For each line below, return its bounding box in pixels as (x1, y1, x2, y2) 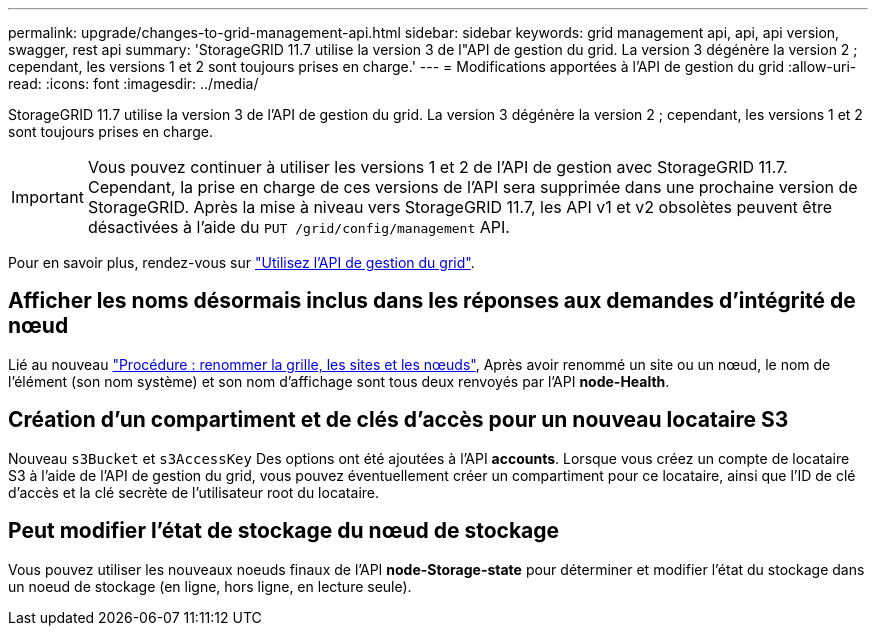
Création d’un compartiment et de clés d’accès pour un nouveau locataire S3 (8, 407, 789, 433)
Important (11, 187, 84, 207)
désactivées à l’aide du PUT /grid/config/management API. (87, 217, 510, 237)
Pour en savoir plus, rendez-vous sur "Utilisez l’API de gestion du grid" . (8, 254, 475, 271)
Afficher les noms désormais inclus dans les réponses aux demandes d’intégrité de (8, 288, 856, 314)
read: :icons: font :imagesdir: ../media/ (8, 75, 259, 92)
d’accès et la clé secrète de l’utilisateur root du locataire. (8, 483, 380, 501)
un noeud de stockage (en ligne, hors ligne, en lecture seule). (8, 577, 412, 595)
